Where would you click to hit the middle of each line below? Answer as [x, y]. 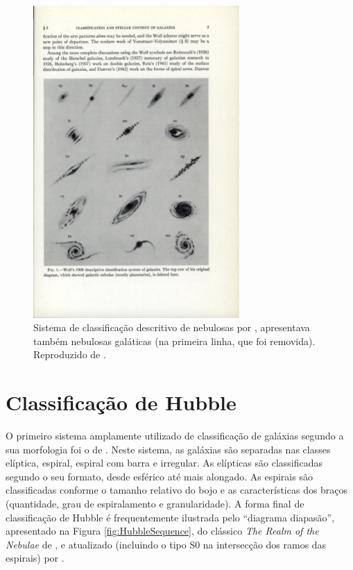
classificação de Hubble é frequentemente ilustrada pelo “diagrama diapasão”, [170, 517]
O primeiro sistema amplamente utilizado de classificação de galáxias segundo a [175, 436]
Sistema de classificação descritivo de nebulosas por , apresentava [172, 327]
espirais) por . [35, 558]
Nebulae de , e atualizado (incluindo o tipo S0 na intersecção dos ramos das [166, 544]
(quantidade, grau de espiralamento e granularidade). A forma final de [155, 504]
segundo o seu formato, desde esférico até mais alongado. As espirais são [159, 476]
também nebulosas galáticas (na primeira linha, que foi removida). [174, 341]
